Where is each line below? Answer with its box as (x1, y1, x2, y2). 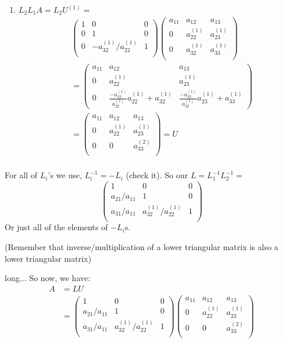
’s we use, (48, 169, 82, 181)
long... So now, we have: (5, 272, 90, 284)
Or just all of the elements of (5, 221, 108, 233)
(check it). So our (125, 169, 188, 181)
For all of (5, 169, 37, 181)
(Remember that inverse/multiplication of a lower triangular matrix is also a (5, 241, 278, 253)
